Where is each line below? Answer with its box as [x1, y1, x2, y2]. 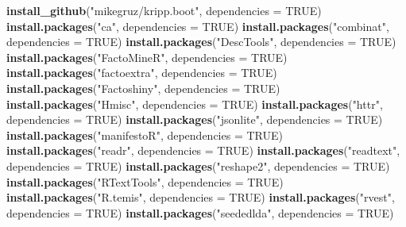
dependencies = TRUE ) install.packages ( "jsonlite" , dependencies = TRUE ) [6, 111, 383, 128]
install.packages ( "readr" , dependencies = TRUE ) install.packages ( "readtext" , [6, 142, 400, 159]
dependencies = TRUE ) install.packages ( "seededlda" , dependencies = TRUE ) [6, 204, 394, 221]
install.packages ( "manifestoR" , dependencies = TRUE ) [6, 126, 283, 143]
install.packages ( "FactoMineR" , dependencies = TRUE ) [6, 48, 288, 65]
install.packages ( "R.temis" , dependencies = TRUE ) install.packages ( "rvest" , [6, 189, 395, 206]
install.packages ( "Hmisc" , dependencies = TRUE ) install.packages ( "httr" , [6, 95, 383, 112]
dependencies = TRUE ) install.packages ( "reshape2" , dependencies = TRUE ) [6, 157, 390, 174]
